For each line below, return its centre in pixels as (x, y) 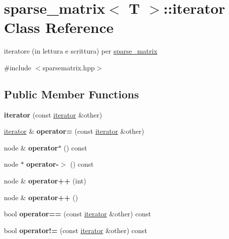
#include (18, 67)
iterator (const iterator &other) (53, 114)
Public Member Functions (71, 94)
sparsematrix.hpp (69, 67)
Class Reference (59, 27)
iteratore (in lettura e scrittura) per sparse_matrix (81, 51)
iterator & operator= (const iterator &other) (74, 131)
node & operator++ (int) (45, 181)
